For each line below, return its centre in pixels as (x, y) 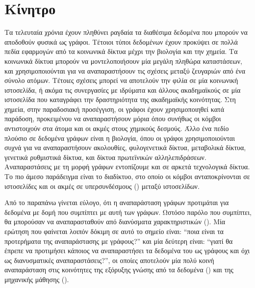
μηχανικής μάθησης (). (37, 279)
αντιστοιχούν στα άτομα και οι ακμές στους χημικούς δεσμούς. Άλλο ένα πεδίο (117, 128)
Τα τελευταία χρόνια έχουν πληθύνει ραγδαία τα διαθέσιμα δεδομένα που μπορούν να (126, 32)
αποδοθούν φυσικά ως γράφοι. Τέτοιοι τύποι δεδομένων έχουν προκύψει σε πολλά (121, 41)
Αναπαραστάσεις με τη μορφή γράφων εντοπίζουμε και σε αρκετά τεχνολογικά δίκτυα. (127, 167)
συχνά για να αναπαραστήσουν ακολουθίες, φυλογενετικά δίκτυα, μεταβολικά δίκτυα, (125, 147)
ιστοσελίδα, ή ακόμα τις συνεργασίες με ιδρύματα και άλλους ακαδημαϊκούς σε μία (123, 90)
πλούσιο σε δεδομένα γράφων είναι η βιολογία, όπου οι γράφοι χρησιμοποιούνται (120, 138)
